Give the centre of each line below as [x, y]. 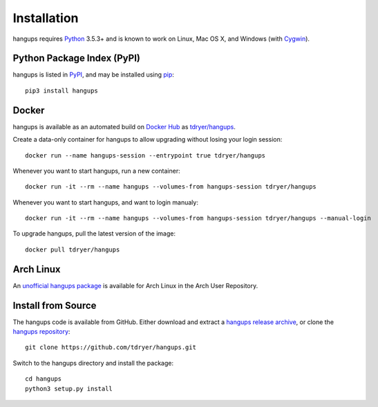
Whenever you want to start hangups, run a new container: [96, 171]
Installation [46, 18]
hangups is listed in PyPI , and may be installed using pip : [93, 75]
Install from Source [55, 305]
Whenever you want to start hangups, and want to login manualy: [105, 202]
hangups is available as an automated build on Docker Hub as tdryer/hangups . [124, 126]
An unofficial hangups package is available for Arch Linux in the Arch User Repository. [135, 285]
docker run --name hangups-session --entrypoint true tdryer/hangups [145, 155]
